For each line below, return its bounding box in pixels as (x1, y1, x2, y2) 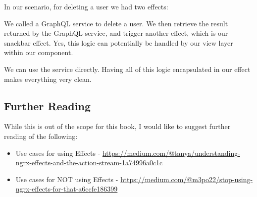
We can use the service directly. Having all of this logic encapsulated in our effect (4, 64, 251, 74)
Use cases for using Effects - (15, 147, 101, 158)
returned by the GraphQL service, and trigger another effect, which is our (4, 28, 228, 38)
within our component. (4, 47, 73, 58)
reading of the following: (4, 131, 78, 141)
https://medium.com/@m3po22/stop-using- (120, 174, 253, 184)
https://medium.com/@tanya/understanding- (102, 147, 240, 158)
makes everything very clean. (4, 73, 92, 84)
